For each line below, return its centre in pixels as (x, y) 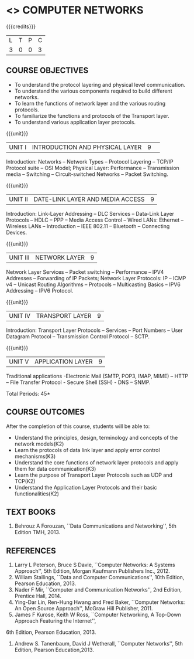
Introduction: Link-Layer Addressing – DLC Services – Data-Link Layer (90, 213)
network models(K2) (39, 444)
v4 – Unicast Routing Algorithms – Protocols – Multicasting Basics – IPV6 (93, 284)
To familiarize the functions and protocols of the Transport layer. (92, 116)
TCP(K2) (25, 481)
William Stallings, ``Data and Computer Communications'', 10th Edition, (99, 578)
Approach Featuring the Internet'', (55, 621)
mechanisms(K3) (35, 456)
